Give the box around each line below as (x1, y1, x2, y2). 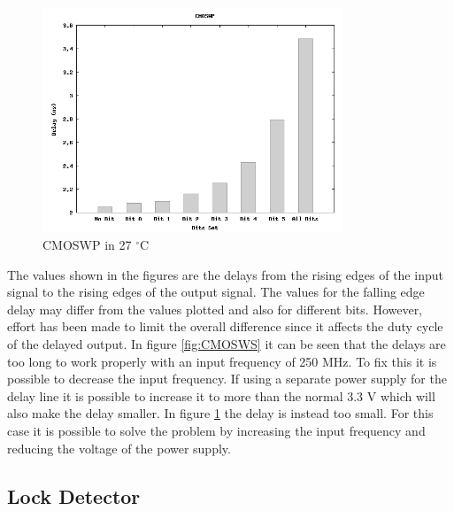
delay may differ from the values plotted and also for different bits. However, (7, 299, 423, 318)
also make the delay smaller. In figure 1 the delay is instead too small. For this (7, 404, 434, 422)
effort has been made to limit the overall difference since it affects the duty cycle (7, 317, 443, 336)
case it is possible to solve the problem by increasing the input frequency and (7, 421, 426, 439)
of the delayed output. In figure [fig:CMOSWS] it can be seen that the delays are (7, 334, 446, 352)
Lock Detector (7, 482, 141, 509)
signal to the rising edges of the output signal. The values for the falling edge (7, 283, 425, 301)
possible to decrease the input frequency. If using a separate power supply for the (7, 369, 447, 388)
